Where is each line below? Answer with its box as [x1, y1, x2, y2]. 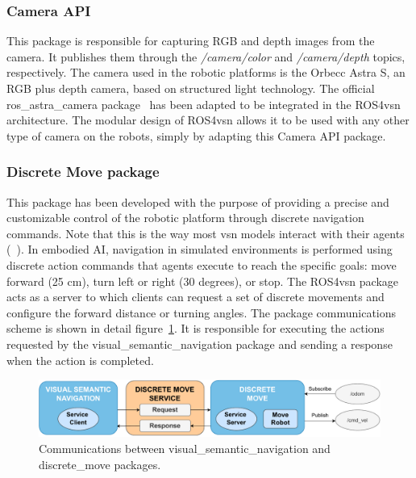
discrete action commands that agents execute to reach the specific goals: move [6, 256, 397, 273]
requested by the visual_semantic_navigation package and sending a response [6, 335, 393, 352]
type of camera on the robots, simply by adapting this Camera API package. [6, 127, 386, 144]
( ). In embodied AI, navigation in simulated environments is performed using [6, 241, 393, 258]
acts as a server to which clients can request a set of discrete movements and [6, 288, 385, 305]
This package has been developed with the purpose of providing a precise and [6, 193, 389, 210]
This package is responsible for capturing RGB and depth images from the [6, 32, 375, 49]
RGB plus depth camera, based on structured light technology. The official [6, 80, 375, 96]
